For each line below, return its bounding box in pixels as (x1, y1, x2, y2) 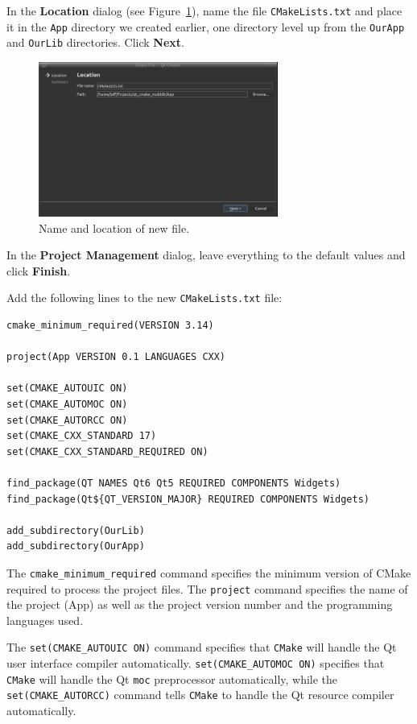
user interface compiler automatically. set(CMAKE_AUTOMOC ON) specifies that (6, 655, 385, 672)
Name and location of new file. (39, 219, 190, 236)
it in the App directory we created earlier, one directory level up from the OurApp (6, 18, 405, 35)
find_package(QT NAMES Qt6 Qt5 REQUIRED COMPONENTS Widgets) (6, 477, 341, 489)
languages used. (6, 611, 84, 628)
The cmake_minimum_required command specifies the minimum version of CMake (6, 564, 411, 581)
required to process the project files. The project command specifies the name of (6, 580, 408, 597)
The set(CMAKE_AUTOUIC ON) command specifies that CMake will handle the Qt (6, 639, 397, 656)
